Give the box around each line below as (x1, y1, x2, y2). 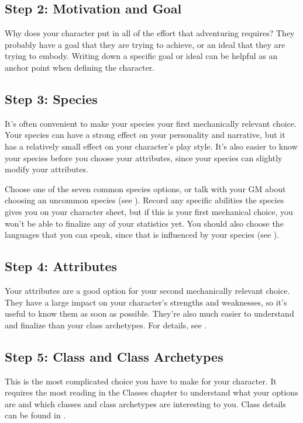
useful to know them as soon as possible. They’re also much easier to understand (5, 307, 294, 320)
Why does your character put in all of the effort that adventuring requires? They (5, 27, 295, 39)
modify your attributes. (5, 163, 88, 175)
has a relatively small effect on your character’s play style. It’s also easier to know (5, 140, 298, 152)
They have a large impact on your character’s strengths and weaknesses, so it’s (5, 296, 287, 308)
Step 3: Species (5, 89, 98, 108)
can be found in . (5, 409, 66, 421)
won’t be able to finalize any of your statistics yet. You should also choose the (5, 217, 284, 229)
